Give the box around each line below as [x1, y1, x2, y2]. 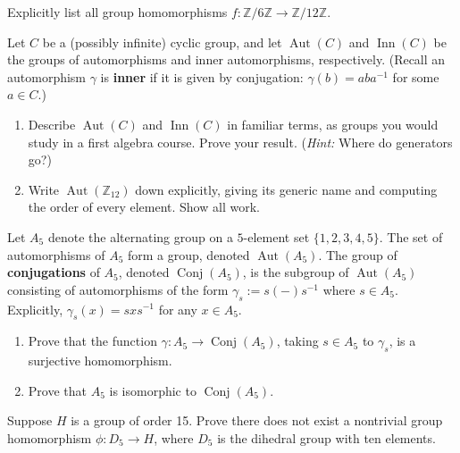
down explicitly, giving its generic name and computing [135, 180, 438, 198]
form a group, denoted [128, 245, 250, 264]
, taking [276, 331, 319, 350]
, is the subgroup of [242, 263, 349, 281]
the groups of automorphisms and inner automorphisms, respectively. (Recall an [7, 50, 446, 69]
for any [158, 299, 197, 318]
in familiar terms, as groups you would [227, 114, 439, 133]
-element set [243, 227, 310, 246]
